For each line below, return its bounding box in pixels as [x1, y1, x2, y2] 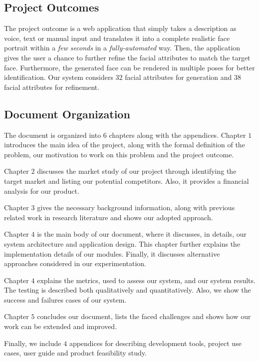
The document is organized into [4, 129, 101, 140]
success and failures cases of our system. [4, 294, 127, 305]
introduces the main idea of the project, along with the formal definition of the [4, 139, 245, 150]
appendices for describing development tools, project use [69, 338, 242, 348]
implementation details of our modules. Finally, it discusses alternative [4, 248, 220, 259]
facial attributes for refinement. [4, 81, 100, 92]
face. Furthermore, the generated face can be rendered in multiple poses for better [4, 62, 255, 72]
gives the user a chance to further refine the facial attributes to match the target [4, 52, 251, 62]
